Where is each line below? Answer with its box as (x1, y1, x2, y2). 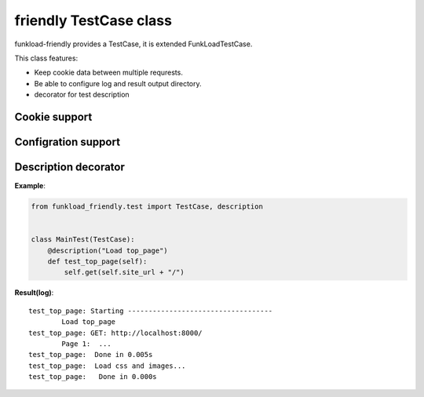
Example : (14, 181, 46, 191)
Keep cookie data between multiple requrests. (34, 67, 184, 78)
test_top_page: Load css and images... (28, 361, 186, 370)
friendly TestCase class (14, 12, 173, 29)
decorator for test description (34, 90, 130, 100)
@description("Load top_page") (47, 246, 168, 255)
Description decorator (14, 160, 126, 173)
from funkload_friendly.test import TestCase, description (31, 202, 263, 211)
